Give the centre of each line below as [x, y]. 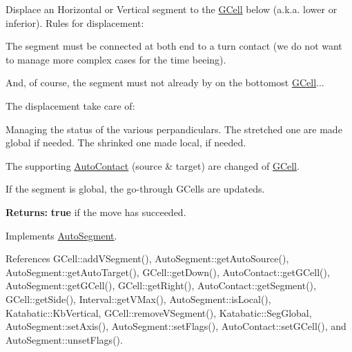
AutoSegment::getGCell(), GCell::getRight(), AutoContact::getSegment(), [161, 285]
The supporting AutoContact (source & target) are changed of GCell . [153, 165]
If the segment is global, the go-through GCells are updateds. [135, 189]
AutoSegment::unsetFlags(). [64, 339]
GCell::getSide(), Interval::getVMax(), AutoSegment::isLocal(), [138, 299]
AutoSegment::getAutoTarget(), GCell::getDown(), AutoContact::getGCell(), [168, 272]
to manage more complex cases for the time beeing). [116, 59]
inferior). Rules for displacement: [75, 22]
